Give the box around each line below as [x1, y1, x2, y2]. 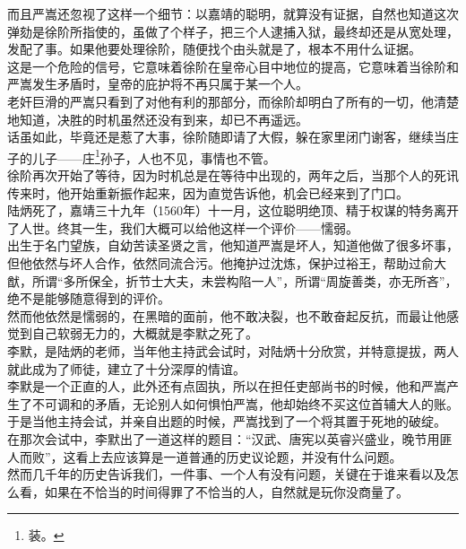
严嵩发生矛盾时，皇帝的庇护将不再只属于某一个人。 [7, 74, 308, 93]
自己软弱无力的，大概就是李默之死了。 [31, 324, 258, 343]
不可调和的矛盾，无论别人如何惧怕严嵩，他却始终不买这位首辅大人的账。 [31, 394, 459, 413]
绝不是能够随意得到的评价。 [7, 289, 170, 308]
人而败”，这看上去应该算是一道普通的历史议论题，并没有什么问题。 [7, 447, 402, 466]
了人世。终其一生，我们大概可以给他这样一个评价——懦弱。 [7, 218, 358, 237]
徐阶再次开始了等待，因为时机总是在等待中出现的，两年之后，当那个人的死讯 [7, 166, 459, 184]
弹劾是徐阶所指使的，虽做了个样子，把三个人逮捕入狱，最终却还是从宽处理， [7, 22, 459, 40]
